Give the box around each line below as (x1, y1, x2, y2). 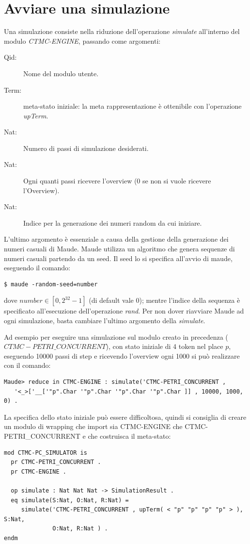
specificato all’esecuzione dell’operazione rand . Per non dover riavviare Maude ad (4, 306, 244, 316)
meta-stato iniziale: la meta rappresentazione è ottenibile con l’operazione (23, 101, 242, 111)
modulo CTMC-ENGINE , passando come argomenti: (4, 35, 161, 46)
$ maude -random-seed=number (4, 280, 98, 288)
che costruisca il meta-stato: (88, 430, 171, 441)
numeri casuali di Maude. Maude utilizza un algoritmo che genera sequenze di (4, 244, 235, 254)
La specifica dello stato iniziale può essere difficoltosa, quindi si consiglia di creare (4, 412, 247, 422)
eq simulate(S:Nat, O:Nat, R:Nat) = (11, 496, 129, 504)
